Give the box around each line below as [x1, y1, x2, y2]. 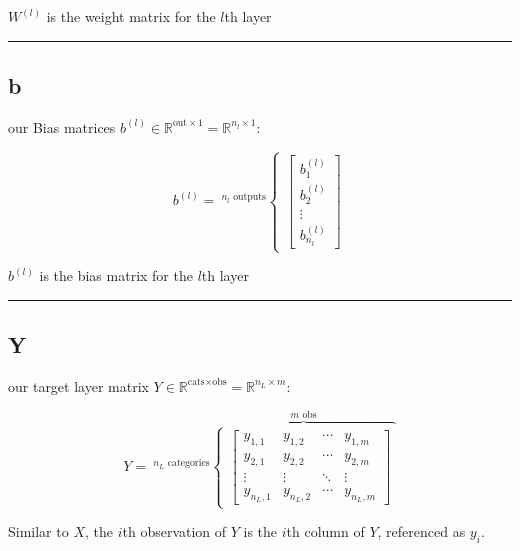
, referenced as [377, 521, 466, 542]
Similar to [8, 521, 69, 542]
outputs [233, 192, 266, 203]
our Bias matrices [8, 116, 116, 137]
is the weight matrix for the [46, 6, 216, 26]
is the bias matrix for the [39, 265, 193, 286]
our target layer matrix [8, 375, 149, 396]
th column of [286, 521, 365, 542]
